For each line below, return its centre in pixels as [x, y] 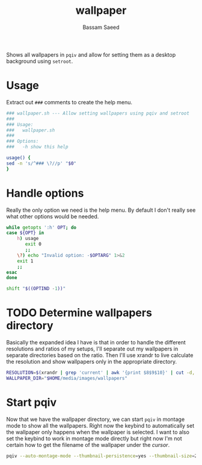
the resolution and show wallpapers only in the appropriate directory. [92, 362]
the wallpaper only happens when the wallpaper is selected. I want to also [98, 432]
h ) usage [28, 239]
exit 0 [33, 244]
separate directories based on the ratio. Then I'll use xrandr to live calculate [100, 355]
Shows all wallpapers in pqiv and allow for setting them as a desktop [91, 54]
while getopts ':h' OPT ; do [41, 227]
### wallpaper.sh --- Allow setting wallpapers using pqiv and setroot [98, 113]
